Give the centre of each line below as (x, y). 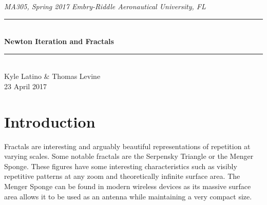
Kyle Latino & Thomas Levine (52, 76)
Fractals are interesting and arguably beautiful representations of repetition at (127, 146)
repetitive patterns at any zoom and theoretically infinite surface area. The (122, 176)
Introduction (50, 121)
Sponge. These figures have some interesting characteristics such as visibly (121, 166)
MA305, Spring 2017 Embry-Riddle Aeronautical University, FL (105, 6)
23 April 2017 (25, 86)
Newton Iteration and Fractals (59, 41)
